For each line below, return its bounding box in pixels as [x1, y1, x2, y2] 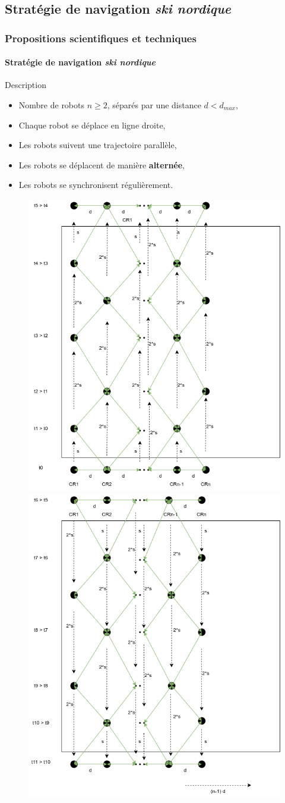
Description [5, 79, 46, 91]
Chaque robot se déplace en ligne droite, [18, 118, 166, 131]
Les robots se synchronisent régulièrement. [18, 178, 173, 191]
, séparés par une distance [107, 99, 201, 111]
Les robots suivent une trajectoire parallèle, [18, 139, 177, 151]
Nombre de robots [18, 99, 85, 111]
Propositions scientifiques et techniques [5, 30, 197, 45]
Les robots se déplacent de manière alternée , [18, 158, 185, 171]
